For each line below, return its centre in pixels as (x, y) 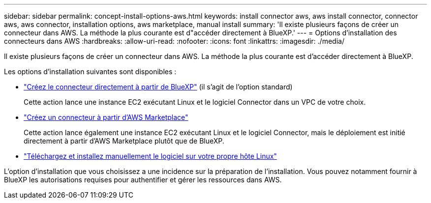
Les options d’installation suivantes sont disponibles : (90, 72)
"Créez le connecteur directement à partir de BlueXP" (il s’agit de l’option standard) (158, 87)
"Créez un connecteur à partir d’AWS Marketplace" (106, 117)
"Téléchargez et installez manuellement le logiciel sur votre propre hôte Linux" (150, 156)
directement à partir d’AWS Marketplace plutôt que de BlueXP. (124, 141)
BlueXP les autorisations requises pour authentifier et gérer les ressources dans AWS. (143, 180)
